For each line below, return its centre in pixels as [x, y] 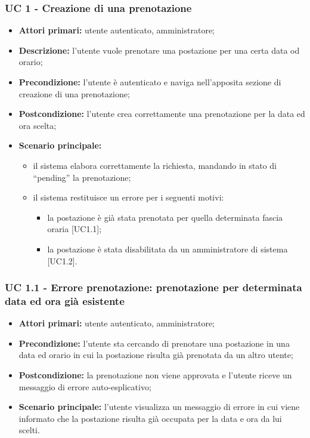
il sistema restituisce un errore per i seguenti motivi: [128, 197]
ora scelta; [38, 125]
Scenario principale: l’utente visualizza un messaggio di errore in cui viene [159, 407]
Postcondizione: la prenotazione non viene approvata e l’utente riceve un [155, 375]
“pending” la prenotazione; [82, 177]
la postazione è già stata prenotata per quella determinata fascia [165, 217]
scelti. [29, 430]
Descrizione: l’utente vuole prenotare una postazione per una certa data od [159, 50]
